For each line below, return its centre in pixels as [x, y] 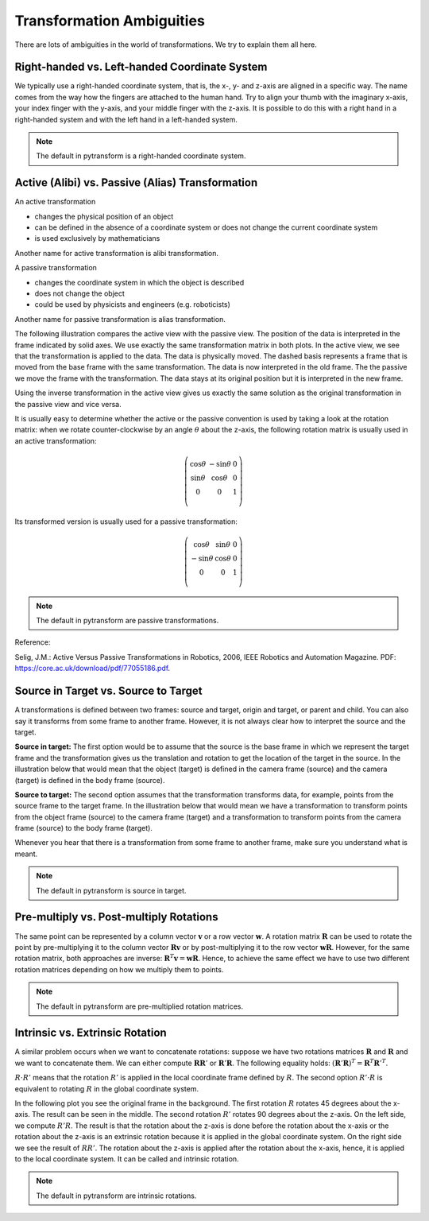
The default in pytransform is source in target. [111, 890]
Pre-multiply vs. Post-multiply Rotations [116, 917]
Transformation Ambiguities [110, 21]
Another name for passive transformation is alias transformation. [120, 319]
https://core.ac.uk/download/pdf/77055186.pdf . [93, 669]
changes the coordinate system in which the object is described [139, 282]
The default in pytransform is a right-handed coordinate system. [141, 156]
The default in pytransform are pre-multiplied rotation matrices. [140, 1006]
